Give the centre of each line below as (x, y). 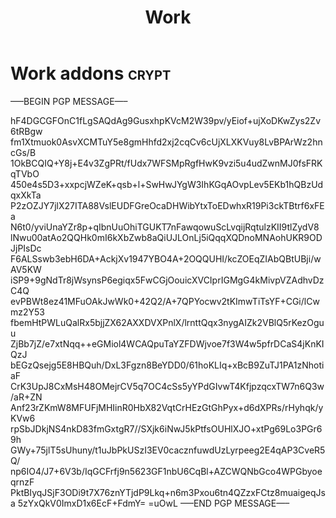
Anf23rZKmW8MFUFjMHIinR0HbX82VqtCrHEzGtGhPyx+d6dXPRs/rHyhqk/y (167, 407)
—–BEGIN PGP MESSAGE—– (69, 101)
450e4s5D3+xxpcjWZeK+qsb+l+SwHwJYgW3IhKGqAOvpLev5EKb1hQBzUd (167, 184)
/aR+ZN (26, 397)
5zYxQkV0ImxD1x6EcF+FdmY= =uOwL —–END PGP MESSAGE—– (153, 503)
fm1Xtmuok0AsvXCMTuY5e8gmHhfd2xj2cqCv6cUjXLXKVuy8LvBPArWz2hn (166, 142)
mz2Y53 (27, 312)
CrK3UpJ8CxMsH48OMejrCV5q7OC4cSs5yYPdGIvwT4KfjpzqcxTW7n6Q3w (167, 386)
